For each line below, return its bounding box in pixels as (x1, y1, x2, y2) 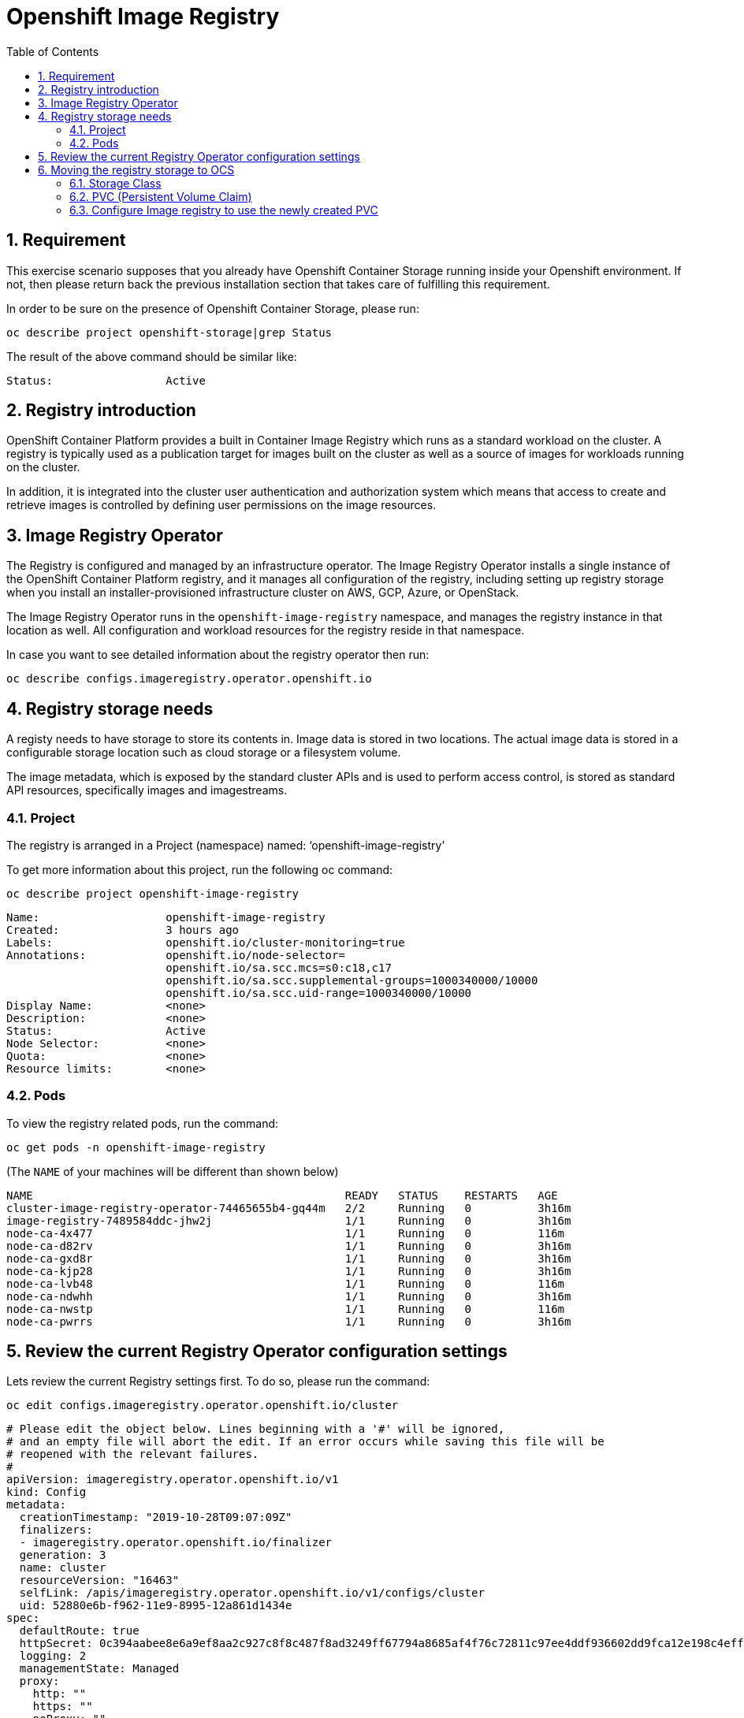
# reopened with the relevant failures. (6, 1448, 259, 1461)
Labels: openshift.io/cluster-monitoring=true (6, 935, 405, 949)
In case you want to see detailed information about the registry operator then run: (6, 648, 430, 662)
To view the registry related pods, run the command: (6, 1116, 279, 1130)
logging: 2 (19, 1649, 87, 1663)
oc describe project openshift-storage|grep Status (6, 325, 333, 339)
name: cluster (19, 1561, 106, 1575)
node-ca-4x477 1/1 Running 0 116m (6, 1226, 565, 1240)
